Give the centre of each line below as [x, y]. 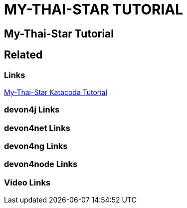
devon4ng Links [36, 146]
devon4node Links [41, 164]
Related [23, 55]
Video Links [27, 182]
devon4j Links [32, 110]
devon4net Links [37, 128]
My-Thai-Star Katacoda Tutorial [56, 92]
